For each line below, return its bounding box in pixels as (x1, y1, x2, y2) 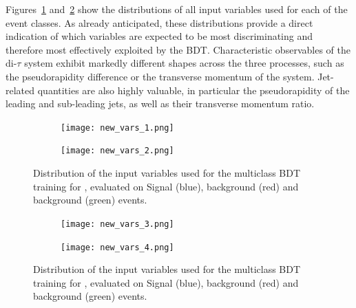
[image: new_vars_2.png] (61, 146, 174, 156)
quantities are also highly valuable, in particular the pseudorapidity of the (37, 82, 350, 97)
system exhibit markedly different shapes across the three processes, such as (24, 56, 344, 70)
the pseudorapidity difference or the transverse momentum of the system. (6, 69, 315, 83)
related (6, 82, 35, 97)
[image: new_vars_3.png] (61, 219, 174, 229)
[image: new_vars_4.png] (61, 242, 174, 252)
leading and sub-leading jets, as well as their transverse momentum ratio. (6, 96, 315, 111)
